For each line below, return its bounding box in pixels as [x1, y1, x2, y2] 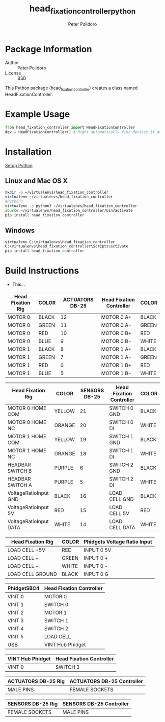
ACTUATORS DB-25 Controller [69, 678, 143, 685]
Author [5, 60, 19, 66]
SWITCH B [7, 468, 32, 475]
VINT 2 [7, 609, 24, 616]
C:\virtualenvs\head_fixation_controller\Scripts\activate [5, 244, 129, 249]
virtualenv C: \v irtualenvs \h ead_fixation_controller [5, 240, 115, 244]
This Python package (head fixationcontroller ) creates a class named [5, 85, 138, 92]
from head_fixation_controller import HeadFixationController [5, 125, 135, 130]
